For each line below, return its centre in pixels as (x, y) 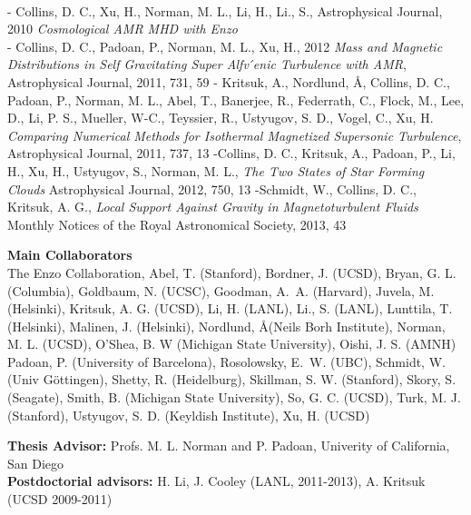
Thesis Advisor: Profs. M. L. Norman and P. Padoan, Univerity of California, (229, 446)
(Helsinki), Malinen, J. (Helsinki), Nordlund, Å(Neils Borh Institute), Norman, (226, 326)
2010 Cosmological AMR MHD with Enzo (123, 29)
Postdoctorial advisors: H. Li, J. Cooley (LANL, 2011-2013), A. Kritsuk (216, 481)
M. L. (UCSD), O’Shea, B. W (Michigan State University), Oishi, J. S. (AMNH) (232, 344)
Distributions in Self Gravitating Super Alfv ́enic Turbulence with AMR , (207, 64)
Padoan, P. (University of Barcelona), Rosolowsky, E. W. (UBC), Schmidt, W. (226, 361)
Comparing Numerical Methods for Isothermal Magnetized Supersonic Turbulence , (235, 135)
